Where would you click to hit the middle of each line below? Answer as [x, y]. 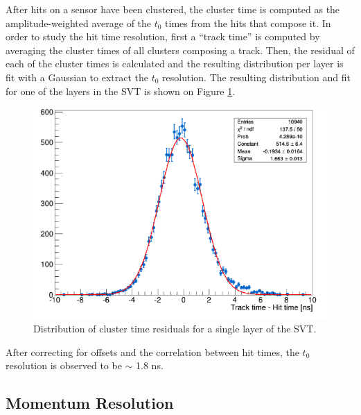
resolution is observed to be [64, 365]
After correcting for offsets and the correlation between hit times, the [152, 352]
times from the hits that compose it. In [248, 23]
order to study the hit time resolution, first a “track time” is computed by [163, 36]
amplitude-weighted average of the [79, 23]
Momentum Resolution [90, 403]
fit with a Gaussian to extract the [77, 77]
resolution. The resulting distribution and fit [256, 77]
